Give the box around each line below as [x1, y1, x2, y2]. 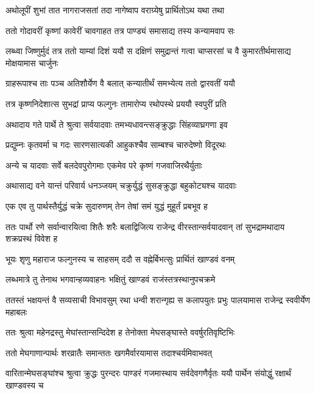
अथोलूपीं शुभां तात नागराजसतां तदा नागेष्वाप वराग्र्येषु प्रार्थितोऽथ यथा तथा [5, 4, 224, 16]
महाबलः [5, 305, 27, 318]
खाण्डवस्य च [5, 378, 44, 391]
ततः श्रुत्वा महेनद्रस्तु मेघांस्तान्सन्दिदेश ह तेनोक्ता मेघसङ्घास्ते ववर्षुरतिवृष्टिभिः [5, 326, 235, 339]
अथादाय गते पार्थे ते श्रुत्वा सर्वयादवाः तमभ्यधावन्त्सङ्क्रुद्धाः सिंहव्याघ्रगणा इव [5, 118, 228, 130]
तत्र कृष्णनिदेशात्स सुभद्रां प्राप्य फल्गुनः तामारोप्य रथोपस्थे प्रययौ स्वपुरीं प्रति [5, 97, 227, 110]
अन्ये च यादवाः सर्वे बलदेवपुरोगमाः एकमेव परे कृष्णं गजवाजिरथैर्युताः [5, 158, 202, 171]
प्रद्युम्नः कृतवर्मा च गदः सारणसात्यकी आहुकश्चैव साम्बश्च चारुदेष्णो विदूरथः [5, 138, 226, 151]
